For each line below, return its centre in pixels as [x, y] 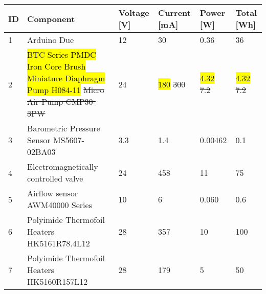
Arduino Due [51, 40]
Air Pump [45, 101]
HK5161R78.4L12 [59, 243]
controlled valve [55, 178]
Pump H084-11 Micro [66, 90]
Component [51, 18]
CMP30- [81, 101]
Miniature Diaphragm [66, 78]
